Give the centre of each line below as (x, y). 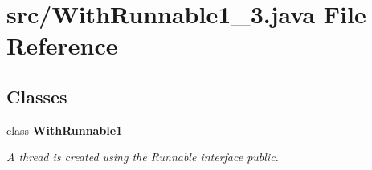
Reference (62, 45)
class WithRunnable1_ (69, 130)
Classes (37, 96)
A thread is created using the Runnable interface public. (143, 157)
